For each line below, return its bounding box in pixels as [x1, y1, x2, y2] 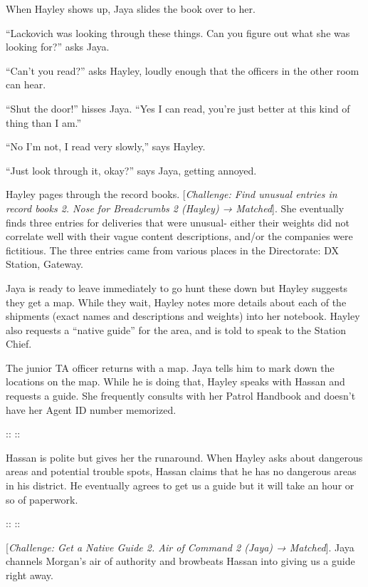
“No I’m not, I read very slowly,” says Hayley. [6, 139, 206, 154]
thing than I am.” [6, 115, 82, 130]
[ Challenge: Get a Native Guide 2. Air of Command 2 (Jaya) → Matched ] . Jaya [6, 539, 354, 554]
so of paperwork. [6, 492, 78, 507]
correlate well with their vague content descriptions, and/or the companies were [6, 229, 353, 244]
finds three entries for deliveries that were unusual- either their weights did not [6, 214, 349, 229]
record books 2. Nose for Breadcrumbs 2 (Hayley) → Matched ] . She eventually [6, 200, 345, 215]
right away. [6, 568, 53, 582]
